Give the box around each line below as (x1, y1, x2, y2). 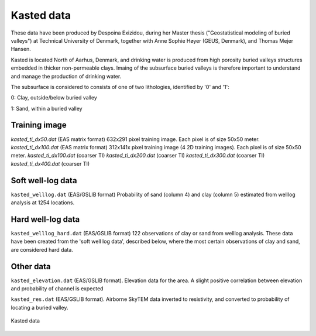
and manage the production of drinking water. (11, 73, 122, 80)
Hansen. (11, 46, 32, 53)
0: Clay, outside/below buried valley (11, 94, 98, 101)
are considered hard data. (11, 246, 73, 253)
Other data (11, 261, 51, 272)
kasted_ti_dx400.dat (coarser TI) (11, 160, 90, 167)
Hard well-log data (11, 214, 80, 224)
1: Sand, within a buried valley (11, 105, 83, 112)
